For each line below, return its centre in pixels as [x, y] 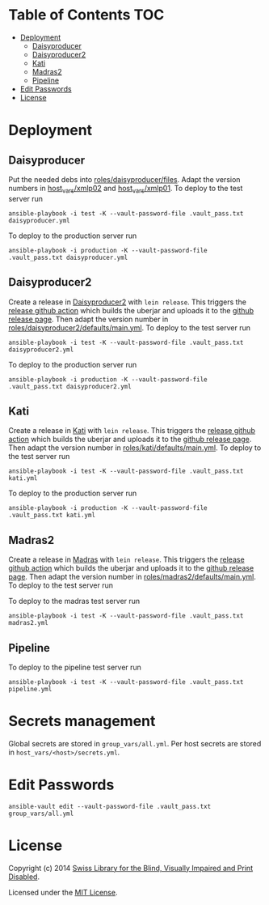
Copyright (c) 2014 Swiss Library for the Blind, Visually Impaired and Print [130, 868]
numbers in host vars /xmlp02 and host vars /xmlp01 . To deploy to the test [126, 189]
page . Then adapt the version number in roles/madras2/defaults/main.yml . [132, 577]
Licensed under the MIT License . [63, 892]
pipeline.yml [30, 689]
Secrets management [82, 721]
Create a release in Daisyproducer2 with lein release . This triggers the [127, 302]
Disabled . [24, 877]
